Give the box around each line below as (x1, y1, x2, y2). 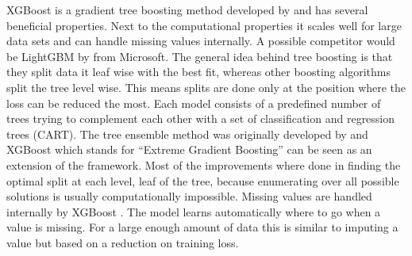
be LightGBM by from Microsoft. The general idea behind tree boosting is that (6, 48, 393, 64)
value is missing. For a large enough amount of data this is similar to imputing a (6, 219, 399, 235)
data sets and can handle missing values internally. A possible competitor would (6, 32, 395, 49)
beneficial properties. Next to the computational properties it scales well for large (6, 17, 402, 33)
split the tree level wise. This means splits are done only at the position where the (6, 78, 406, 95)
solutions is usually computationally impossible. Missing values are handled (6, 188, 372, 204)
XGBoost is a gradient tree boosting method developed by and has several (6, 2, 368, 17)
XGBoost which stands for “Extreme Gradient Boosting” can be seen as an (6, 141, 372, 158)
